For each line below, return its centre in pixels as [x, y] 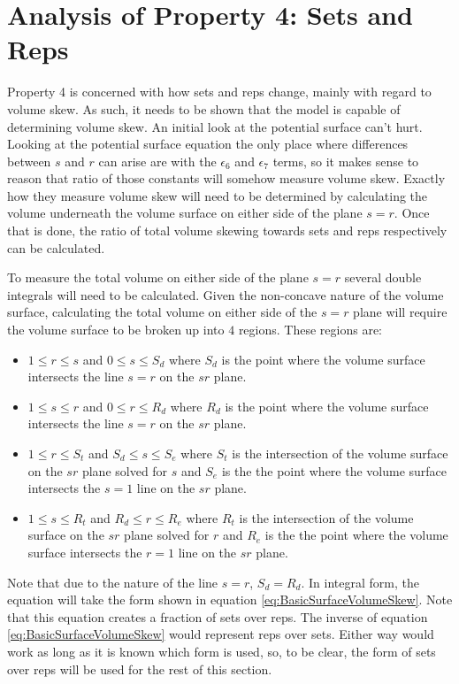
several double [383, 277]
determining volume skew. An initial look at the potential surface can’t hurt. [215, 126]
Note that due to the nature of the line [113, 582]
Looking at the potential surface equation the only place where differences [208, 144]
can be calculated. [56, 247]
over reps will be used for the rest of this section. [140, 669]
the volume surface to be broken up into [116, 330]
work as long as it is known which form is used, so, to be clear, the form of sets [222, 651]
